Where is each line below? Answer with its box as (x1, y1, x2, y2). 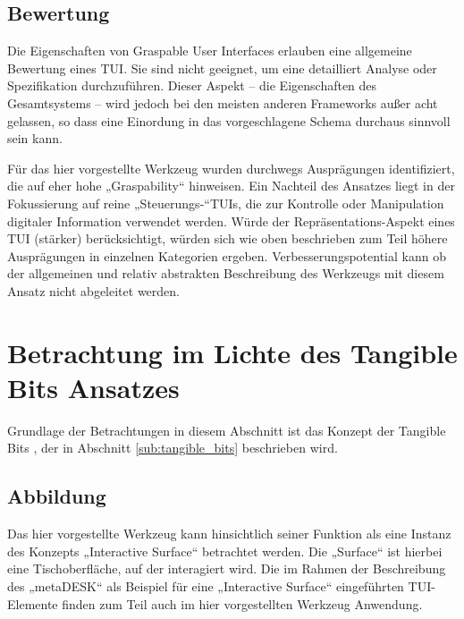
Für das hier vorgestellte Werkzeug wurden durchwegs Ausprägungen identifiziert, (7, 158, 455, 177)
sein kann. (7, 129, 63, 148)
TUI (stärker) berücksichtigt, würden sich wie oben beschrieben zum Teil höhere (7, 229, 448, 248)
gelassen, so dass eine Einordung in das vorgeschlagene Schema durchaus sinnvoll (7, 111, 451, 130)
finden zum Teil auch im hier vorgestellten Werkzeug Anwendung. (62, 594, 423, 613)
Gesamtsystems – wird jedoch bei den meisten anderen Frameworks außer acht (7, 93, 438, 112)
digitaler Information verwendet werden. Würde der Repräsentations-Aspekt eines (7, 211, 455, 230)
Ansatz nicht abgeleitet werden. (7, 281, 180, 300)
